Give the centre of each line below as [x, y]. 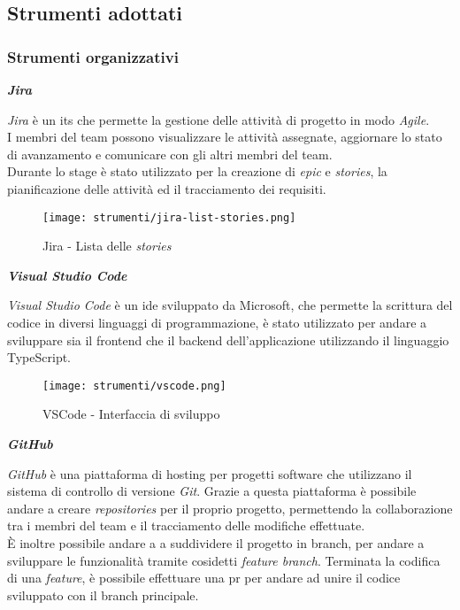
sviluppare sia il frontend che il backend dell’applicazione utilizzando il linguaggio [228, 340]
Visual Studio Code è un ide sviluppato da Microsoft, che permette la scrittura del [230, 305]
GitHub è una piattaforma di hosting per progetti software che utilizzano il [210, 473]
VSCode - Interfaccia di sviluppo [131, 414]
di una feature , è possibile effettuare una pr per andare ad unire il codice [204, 578]
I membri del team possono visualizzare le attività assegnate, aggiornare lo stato [225, 137]
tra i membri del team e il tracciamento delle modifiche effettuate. [186, 525]
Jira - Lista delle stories [107, 246]
